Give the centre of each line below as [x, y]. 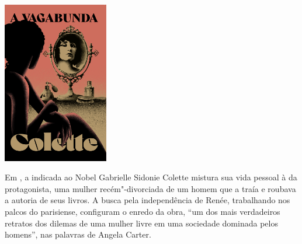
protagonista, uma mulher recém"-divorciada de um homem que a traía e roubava [150, 188]
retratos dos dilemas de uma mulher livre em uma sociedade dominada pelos [141, 223]
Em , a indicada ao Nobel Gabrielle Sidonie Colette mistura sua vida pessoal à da [151, 177]
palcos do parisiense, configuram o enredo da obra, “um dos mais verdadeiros [143, 212]
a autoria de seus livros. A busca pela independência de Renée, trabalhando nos [147, 200]
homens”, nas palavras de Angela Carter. [78, 234]
